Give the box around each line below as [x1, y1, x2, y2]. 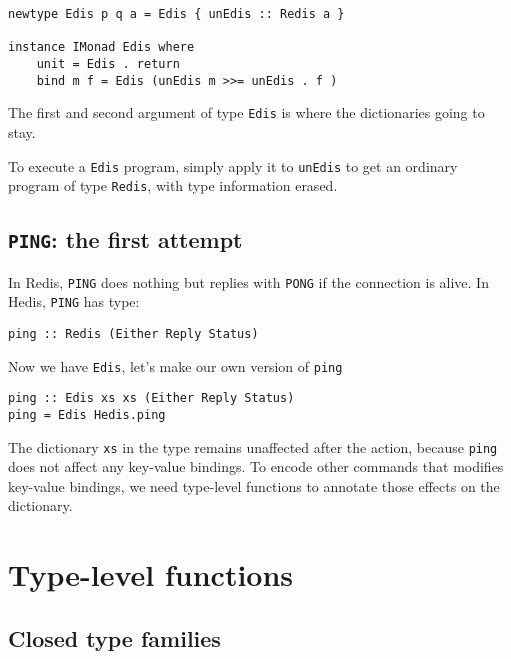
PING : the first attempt [8, 224, 243, 255]
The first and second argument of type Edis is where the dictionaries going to [8, 102, 485, 123]
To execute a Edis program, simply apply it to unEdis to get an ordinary [8, 155, 458, 176]
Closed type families [8, 622, 221, 653]
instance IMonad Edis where [8, 40, 195, 55]
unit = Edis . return [36, 56, 180, 71]
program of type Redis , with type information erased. [8, 175, 338, 196]
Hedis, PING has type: [8, 291, 140, 312]
